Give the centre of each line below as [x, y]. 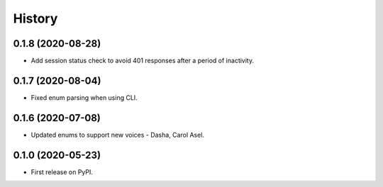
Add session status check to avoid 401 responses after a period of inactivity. [143, 61]
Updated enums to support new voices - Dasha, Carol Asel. [118, 135]
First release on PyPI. [62, 172]
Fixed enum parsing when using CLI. [84, 97]
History [35, 18]
